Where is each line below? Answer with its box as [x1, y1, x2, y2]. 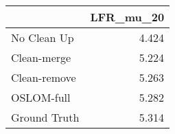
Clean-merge [11, 49, 71, 65]
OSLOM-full [11, 89, 71, 105]
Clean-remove [11, 69, 76, 85]
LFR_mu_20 [90, 9, 165, 25]
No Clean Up [11, 30, 74, 45]
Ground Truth [11, 109, 80, 125]
